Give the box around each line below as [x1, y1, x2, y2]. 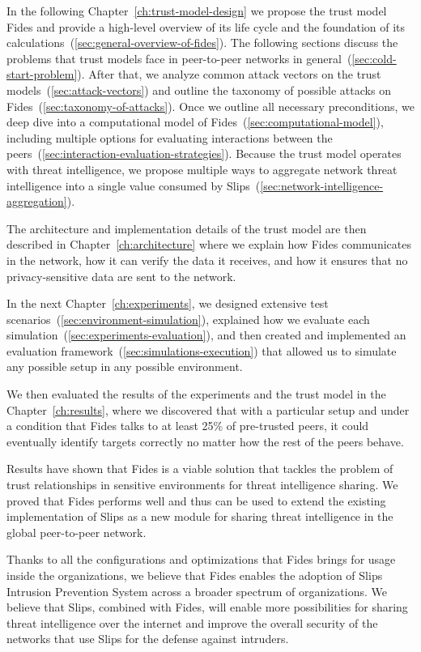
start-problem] [6, 66, 78, 83]
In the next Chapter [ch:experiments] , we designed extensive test [6, 295, 329, 312]
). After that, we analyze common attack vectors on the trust [77, 66, 381, 83]
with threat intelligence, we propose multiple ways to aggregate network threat [6, 160, 398, 177]
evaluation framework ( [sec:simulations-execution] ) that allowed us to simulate [6, 342, 397, 359]
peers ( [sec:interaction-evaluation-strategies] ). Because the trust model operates [6, 145, 402, 162]
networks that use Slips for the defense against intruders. [6, 630, 289, 647]
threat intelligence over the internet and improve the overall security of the [6, 614, 378, 631]
